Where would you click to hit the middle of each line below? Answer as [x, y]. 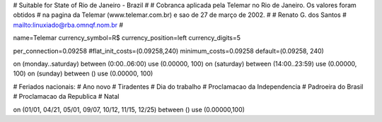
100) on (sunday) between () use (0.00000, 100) [83, 73]
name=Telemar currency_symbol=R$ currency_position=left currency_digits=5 [127, 38]
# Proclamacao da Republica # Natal [66, 97]
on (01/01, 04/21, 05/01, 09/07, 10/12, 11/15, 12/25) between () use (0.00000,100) [129, 109]
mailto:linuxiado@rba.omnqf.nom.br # [68, 25]
